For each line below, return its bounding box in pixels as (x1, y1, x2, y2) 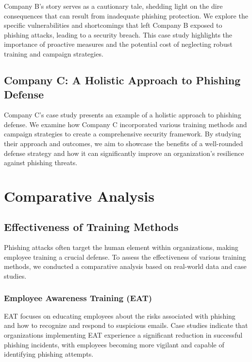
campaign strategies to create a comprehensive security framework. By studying (4, 129, 241, 139)
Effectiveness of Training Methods (4, 219, 179, 234)
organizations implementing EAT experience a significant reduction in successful (4, 330, 243, 340)
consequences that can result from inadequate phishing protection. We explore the (4, 10, 248, 20)
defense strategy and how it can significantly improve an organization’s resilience (4, 148, 244, 158)
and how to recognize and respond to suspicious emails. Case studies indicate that (4, 320, 248, 330)
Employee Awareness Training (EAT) (4, 291, 152, 304)
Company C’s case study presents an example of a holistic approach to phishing (4, 110, 241, 120)
